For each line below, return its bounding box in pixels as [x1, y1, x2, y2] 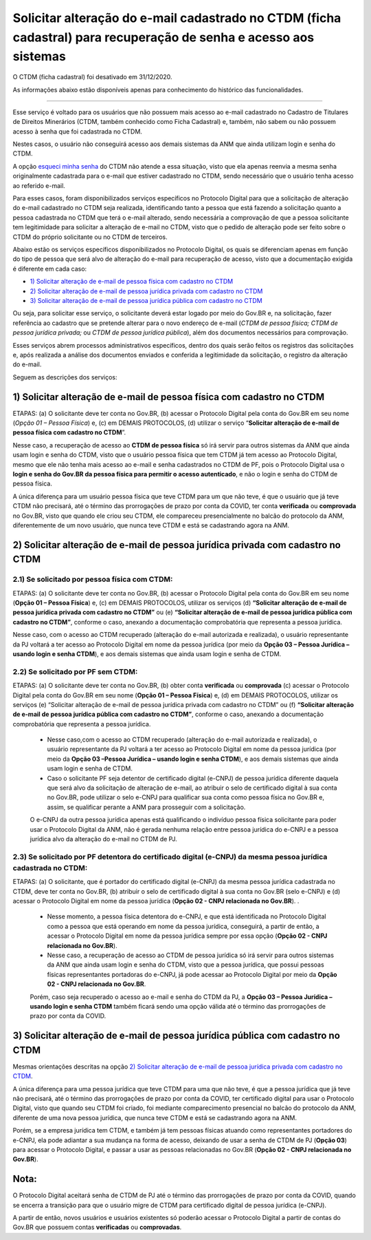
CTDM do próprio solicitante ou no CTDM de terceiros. [12, 233, 168, 241]
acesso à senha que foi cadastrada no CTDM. [12, 127, 142, 136]
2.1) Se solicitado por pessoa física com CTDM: [12, 575, 173, 585]
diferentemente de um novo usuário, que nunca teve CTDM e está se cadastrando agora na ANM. [12, 521, 290, 529]
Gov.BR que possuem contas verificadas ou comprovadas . [12, 1223, 182, 1232]
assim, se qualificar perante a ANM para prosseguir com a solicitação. [47, 803, 246, 811]
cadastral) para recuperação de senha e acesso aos [12, 30, 315, 45]
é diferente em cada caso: [12, 264, 87, 273]
